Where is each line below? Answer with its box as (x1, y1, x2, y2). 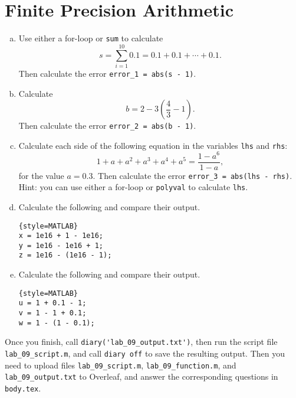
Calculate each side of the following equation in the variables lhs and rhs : (18, 139, 288, 151)
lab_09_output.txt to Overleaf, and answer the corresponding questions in (5, 370, 278, 383)
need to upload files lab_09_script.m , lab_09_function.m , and (5, 358, 236, 371)
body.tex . (5, 381, 41, 394)
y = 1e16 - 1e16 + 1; (18, 241, 103, 250)
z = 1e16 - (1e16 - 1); (18, 251, 112, 260)
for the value (18, 169, 64, 181)
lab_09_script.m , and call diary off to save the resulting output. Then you (5, 347, 285, 360)
